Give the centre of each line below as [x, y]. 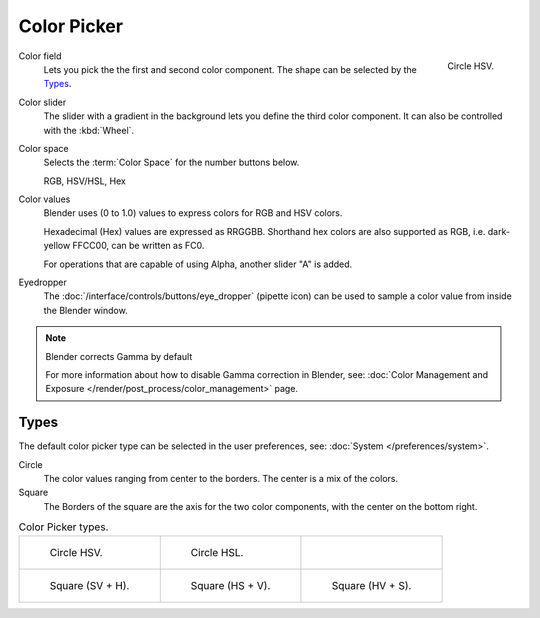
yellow [57, 246]
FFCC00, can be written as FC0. [138, 246]
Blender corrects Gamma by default [119, 356]
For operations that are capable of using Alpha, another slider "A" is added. [198, 264]
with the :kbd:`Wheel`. [89, 130]
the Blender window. [86, 310]
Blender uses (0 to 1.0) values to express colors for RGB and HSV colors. [193, 213]
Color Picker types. [63, 527]
